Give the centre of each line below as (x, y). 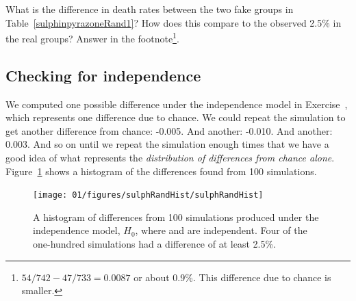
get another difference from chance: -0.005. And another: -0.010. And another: (169, 130)
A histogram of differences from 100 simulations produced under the (176, 217)
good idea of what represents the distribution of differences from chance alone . (170, 158)
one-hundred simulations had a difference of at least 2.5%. (154, 244)
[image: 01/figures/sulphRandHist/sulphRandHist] (148, 195)
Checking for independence (103, 75)
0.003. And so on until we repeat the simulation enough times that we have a (167, 144)
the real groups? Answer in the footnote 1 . (92, 37)
